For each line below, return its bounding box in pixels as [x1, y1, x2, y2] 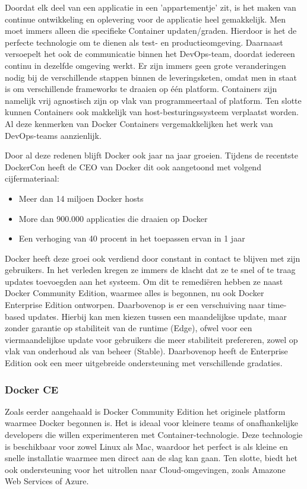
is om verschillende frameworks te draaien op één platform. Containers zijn [5, 82, 277, 95]
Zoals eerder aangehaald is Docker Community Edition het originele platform [5, 405, 286, 417]
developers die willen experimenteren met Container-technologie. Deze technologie [5, 428, 303, 441]
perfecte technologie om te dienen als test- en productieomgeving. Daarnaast [5, 36, 283, 48]
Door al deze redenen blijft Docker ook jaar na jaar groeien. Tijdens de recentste [5, 149, 298, 161]
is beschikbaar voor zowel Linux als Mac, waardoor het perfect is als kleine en [5, 440, 288, 452]
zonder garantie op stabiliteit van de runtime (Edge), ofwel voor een [5, 322, 252, 334]
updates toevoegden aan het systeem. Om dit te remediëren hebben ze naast [5, 275, 283, 287]
